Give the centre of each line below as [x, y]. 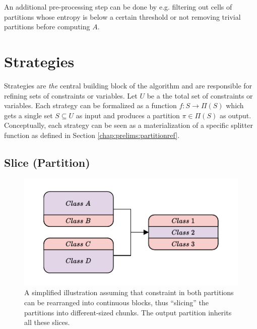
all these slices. [47, 322]
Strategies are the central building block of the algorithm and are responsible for [128, 85]
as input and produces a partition [128, 115]
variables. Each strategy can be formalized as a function [90, 105]
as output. [235, 115]
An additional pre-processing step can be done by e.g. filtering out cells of [118, 7]
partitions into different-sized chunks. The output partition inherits [128, 312]
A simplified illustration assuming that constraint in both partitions [129, 292]
